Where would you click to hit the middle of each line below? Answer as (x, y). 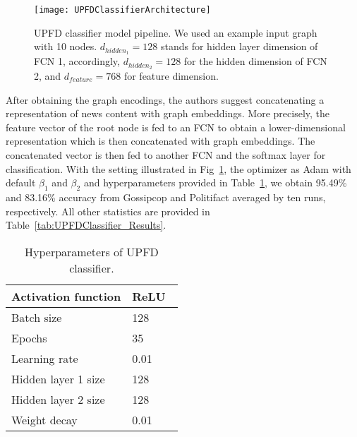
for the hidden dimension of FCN (255, 61)
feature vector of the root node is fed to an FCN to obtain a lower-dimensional (176, 127)
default (21, 182)
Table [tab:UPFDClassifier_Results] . (86, 225)
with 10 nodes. (66, 46)
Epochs (29, 337)
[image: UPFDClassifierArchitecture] (122, 10)
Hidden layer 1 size (58, 378)
